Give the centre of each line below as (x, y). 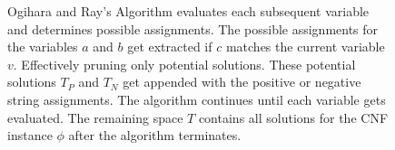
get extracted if (170, 47)
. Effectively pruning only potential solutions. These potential (184, 64)
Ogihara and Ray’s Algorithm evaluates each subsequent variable (188, 11)
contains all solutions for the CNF (293, 117)
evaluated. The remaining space (95, 117)
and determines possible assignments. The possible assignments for (193, 28)
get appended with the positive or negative (242, 82)
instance (30, 135)
